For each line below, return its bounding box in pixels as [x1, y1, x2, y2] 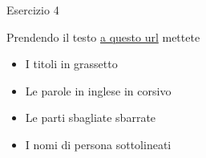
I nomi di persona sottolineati [25, 136, 172, 152]
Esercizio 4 [6, 2, 59, 18]
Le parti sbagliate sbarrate [25, 109, 156, 126]
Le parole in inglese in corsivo [25, 82, 172, 99]
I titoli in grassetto [25, 55, 118, 72]
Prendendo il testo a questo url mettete [6, 28, 200, 45]
